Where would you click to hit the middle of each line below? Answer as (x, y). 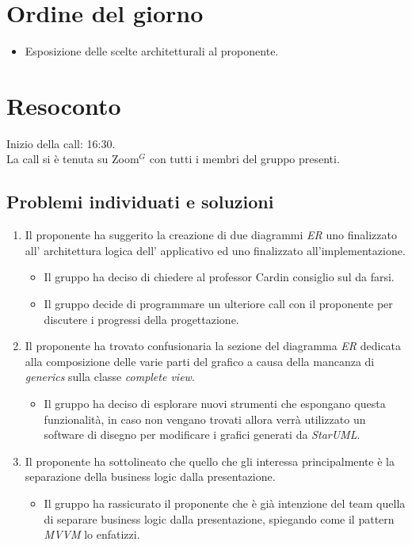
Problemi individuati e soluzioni (140, 202)
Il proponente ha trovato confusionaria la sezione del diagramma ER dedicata (213, 346)
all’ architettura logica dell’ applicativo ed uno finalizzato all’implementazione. (215, 250)
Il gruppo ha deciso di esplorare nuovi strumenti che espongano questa (215, 403)
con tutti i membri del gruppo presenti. (244, 159)
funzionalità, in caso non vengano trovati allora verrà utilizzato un (205, 419)
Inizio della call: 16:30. (61, 143)
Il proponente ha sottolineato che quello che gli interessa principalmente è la (210, 461)
